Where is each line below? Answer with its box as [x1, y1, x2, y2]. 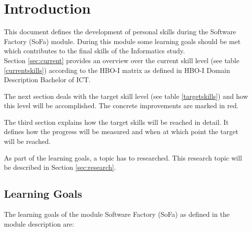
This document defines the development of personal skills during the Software [4, 26, 236, 37]
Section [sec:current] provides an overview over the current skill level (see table [4, 55, 239, 65]
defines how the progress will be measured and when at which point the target [4, 126, 238, 137]
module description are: [4, 218, 74, 229]
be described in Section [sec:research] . [4, 162, 116, 172]
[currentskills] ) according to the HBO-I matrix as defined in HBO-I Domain [4, 65, 230, 75]
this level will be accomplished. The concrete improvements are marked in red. [4, 100, 239, 111]
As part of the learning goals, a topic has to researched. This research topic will [4, 152, 242, 162]
